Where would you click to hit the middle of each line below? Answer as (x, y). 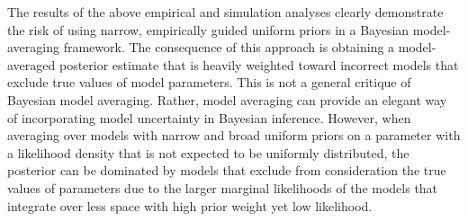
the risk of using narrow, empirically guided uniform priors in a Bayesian (208, 29)
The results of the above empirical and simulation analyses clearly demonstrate (225, 12)
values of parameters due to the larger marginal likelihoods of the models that (223, 187)
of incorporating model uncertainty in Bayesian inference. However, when (209, 117)
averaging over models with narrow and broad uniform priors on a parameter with (234, 135)
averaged (31, 64)
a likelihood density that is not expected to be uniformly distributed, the (208, 152)
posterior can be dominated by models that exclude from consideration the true (227, 170)
